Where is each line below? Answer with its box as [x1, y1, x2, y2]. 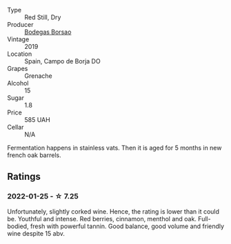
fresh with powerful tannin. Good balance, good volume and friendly [30, 222, 225, 230]
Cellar [7, 123, 24, 131]
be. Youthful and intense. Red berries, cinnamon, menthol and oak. [7, 214, 197, 223]
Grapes [7, 65, 28, 72]
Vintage [7, 35, 30, 43]
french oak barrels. [7, 151, 61, 159]
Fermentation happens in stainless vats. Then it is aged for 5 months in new [7, 144, 222, 152]
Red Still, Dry [24, 13, 61, 21]
